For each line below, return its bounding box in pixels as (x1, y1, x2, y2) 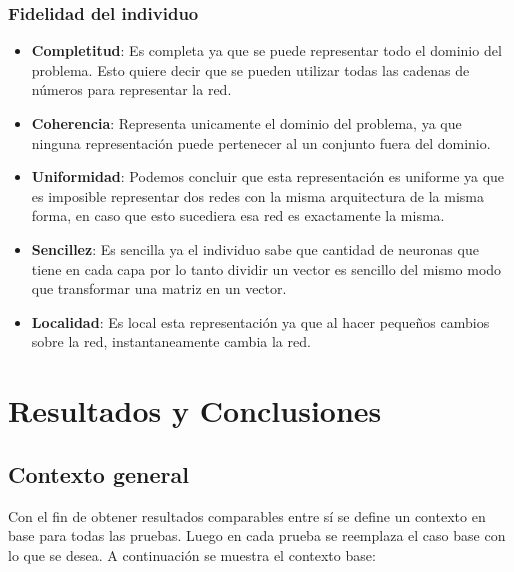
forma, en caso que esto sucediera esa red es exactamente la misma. (31, 205, 445, 226)
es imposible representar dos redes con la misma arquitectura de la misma (31, 185, 485, 206)
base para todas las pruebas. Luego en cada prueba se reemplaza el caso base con (8, 525, 506, 546)
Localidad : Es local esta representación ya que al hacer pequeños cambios (31, 311, 490, 332)
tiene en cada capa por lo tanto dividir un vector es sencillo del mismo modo (31, 258, 502, 279)
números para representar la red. (31, 79, 232, 100)
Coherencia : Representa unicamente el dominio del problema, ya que (31, 113, 462, 133)
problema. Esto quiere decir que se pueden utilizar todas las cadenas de (31, 59, 470, 80)
